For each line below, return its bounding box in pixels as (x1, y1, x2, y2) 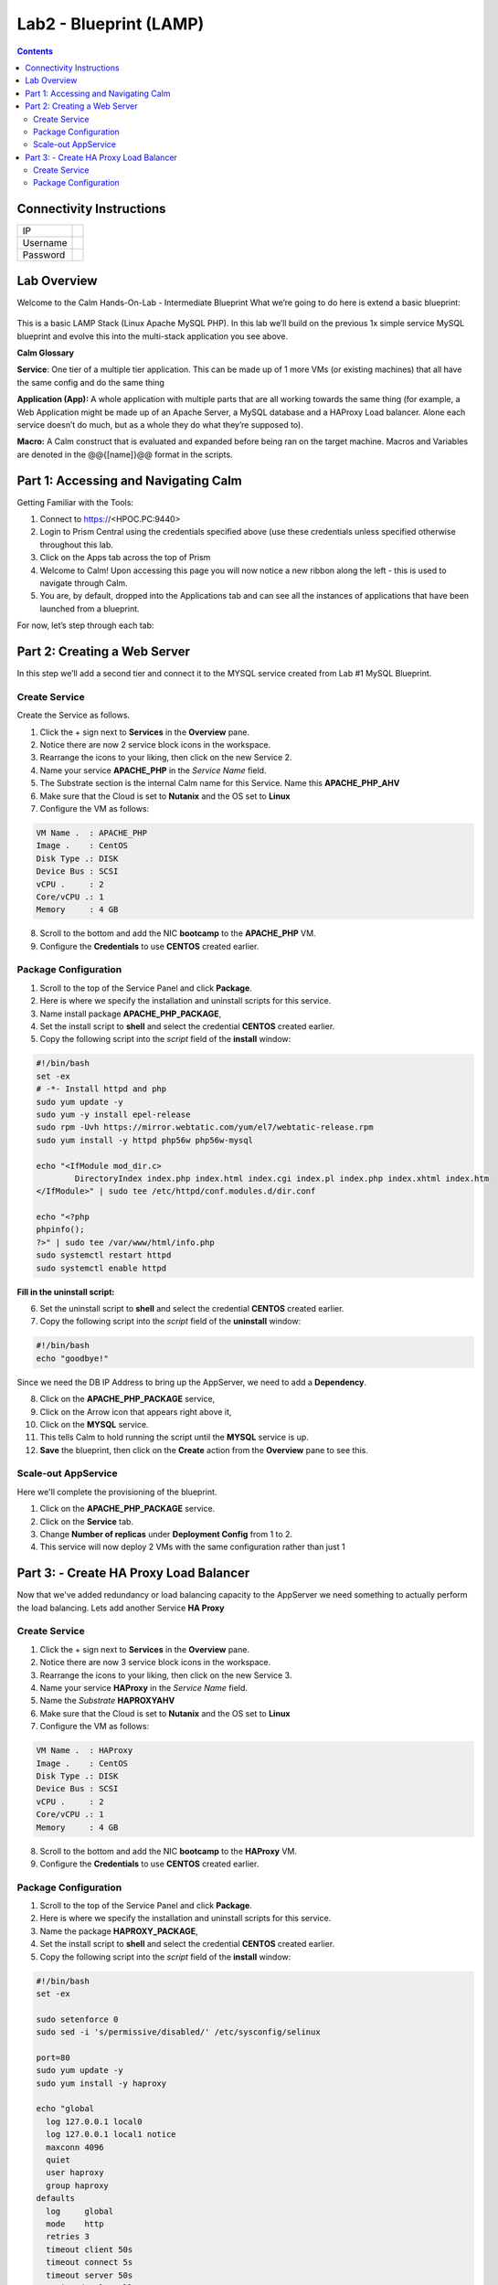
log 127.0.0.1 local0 (46, 2116, 143, 2127)
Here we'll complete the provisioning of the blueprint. (16, 1486, 217, 1497)
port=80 (36, 2052, 70, 2063)
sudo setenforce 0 (36, 2014, 119, 2025)
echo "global (36, 2103, 95, 2114)
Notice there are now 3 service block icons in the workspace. (39, 1657, 271, 1668)
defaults (36, 2194, 76, 2204)
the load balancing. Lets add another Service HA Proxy (16, 1602, 225, 1613)
